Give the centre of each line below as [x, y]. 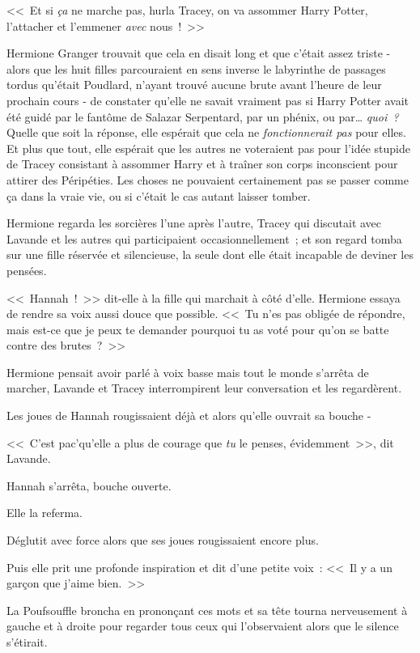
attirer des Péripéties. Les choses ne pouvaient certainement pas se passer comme [208, 179]
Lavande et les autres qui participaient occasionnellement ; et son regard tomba [204, 238]
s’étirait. [27, 642]
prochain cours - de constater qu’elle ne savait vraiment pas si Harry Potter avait [208, 100]
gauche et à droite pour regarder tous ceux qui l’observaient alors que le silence [203, 626]
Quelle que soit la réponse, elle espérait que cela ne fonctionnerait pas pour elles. [206, 132]
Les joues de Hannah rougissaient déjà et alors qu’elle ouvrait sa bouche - [189, 416]
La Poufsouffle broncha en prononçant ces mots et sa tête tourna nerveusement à [207, 610]
